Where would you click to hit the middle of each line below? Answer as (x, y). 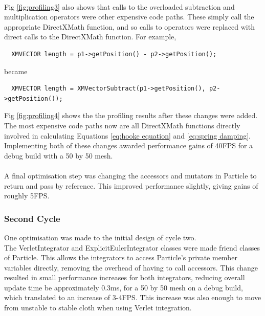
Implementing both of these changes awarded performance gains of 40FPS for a (129, 145)
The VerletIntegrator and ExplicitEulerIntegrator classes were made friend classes (132, 247)
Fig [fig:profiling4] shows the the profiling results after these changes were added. (131, 115)
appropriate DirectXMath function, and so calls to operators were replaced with (129, 26)
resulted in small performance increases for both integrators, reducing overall (125, 277)
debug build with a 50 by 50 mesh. (59, 155)
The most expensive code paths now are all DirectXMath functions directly (122, 125)
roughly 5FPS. (27, 196)
